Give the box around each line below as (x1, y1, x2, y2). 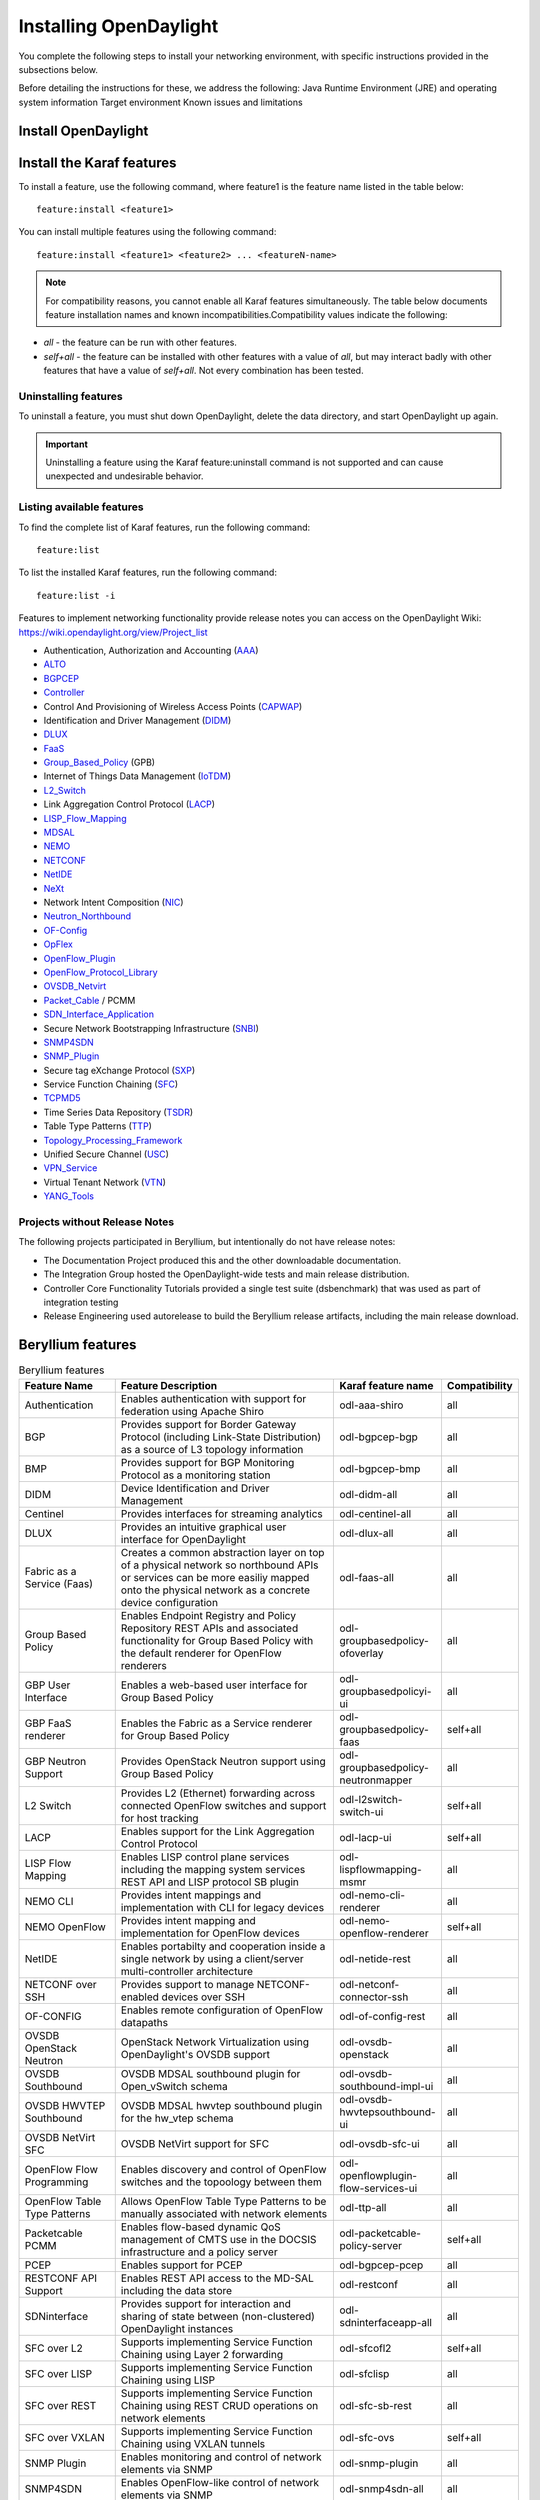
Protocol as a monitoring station (120, 1468, 271, 1482)
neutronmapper (339, 1773, 413, 1787)
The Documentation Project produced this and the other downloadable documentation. (43, 1254, 402, 1266)
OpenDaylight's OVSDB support (120, 2047, 270, 2061)
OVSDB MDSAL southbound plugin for (120, 2066, 301, 2080)
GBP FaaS (24, 1716, 72, 1730)
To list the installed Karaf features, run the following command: (18, 566, 277, 579)
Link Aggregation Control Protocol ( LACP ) (43, 798, 215, 810)
